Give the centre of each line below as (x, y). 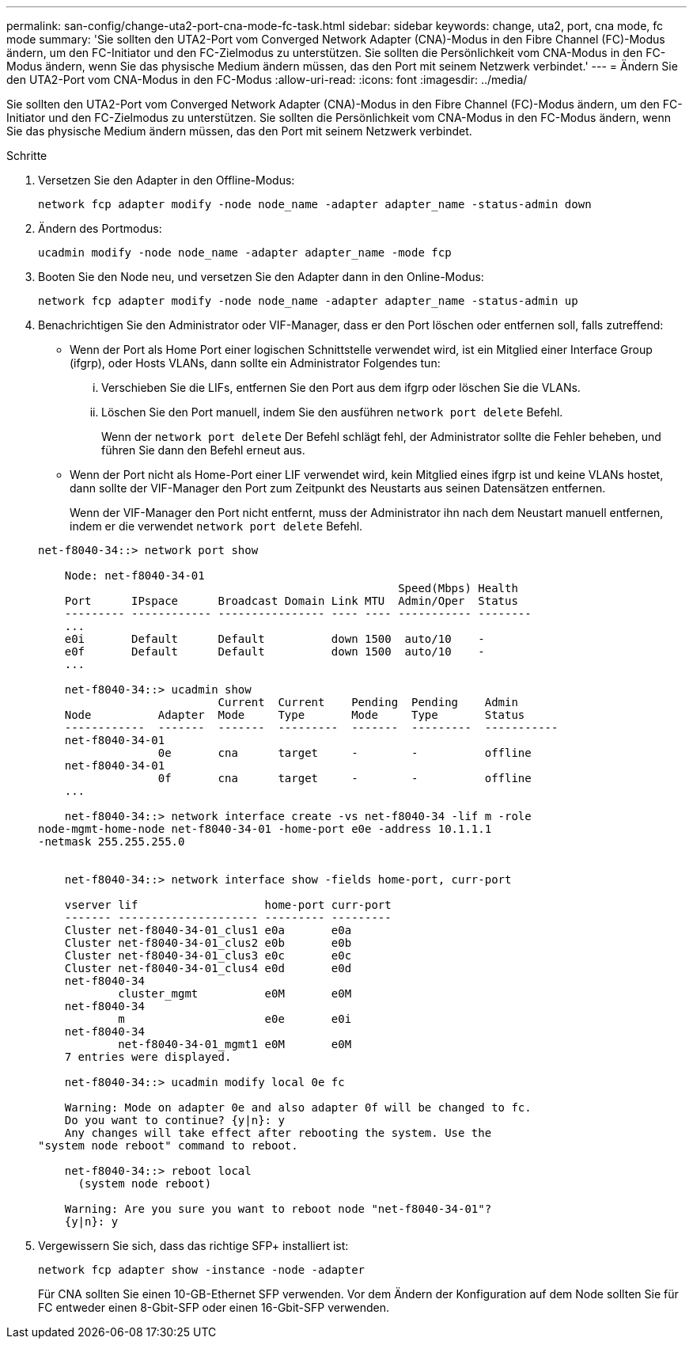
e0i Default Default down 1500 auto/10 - (275, 639)
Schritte (27, 156)
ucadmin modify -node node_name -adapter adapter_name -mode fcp (245, 253)
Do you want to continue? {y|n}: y (174, 1120)
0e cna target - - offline (345, 753)
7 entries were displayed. (148, 1057)
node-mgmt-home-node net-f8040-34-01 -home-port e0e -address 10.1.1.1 (265, 829)
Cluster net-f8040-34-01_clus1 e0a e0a (208, 930)
